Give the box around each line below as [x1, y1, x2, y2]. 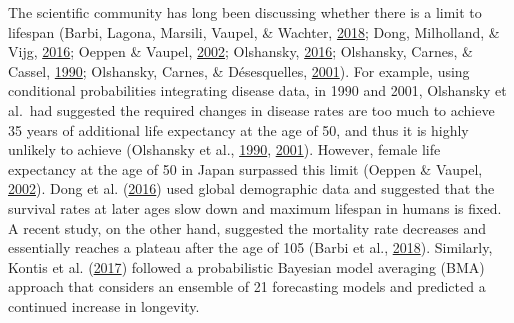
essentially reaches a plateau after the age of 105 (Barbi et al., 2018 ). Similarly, [8, 237, 493, 258]
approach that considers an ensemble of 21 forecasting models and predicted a [8, 276, 486, 297]
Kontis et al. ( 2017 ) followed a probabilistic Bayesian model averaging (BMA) [8, 256, 485, 277]
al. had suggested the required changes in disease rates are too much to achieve [8, 99, 495, 120]
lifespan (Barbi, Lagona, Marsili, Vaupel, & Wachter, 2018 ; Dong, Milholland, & [8, 21, 500, 42]
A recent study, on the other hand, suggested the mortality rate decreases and [8, 217, 487, 238]
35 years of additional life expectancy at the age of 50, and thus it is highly [8, 119, 469, 140]
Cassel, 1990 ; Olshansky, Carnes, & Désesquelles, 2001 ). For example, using [8, 60, 470, 81]
